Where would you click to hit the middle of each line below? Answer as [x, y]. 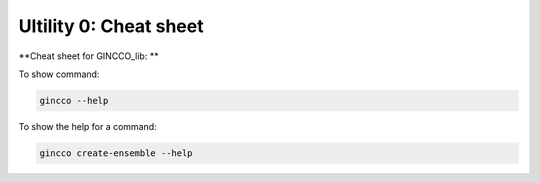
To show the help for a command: [87, 126]
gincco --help [74, 100]
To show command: [59, 74]
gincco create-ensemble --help [116, 153]
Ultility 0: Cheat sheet [111, 26]
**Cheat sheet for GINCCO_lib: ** [88, 56]
